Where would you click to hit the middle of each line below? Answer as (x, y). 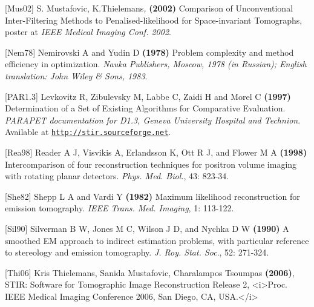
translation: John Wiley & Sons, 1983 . (76, 75)
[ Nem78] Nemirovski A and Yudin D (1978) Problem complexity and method (149, 52)
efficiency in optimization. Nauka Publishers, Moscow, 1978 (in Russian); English (156, 64)
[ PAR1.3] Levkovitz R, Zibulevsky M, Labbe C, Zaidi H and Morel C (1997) (148, 96)
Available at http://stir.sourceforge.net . (88, 132)
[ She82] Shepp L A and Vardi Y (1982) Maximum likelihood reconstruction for (152, 196)
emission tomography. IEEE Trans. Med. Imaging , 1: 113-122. (119, 208)
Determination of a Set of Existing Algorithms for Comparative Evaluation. (145, 108)
